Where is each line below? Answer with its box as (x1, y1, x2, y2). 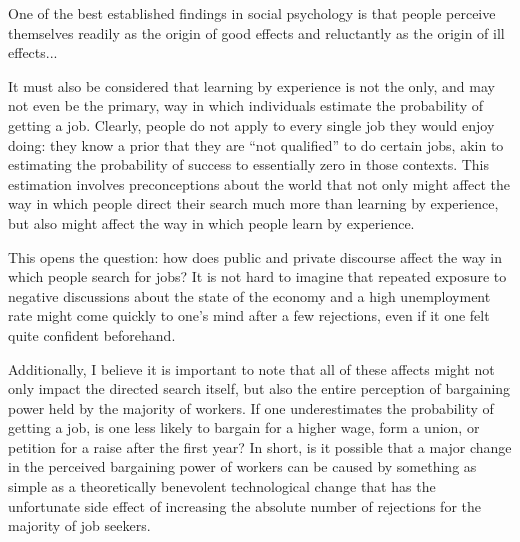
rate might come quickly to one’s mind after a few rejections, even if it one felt (8, 305, 490, 326)
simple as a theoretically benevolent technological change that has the (8, 476, 436, 497)
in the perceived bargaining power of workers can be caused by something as (8, 456, 477, 477)
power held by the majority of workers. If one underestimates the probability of (8, 397, 494, 418)
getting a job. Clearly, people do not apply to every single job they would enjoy (8, 114, 495, 135)
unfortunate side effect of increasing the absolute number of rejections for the (8, 495, 482, 516)
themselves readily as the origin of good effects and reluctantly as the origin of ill (8, 22, 505, 43)
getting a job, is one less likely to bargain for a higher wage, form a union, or (8, 417, 480, 438)
